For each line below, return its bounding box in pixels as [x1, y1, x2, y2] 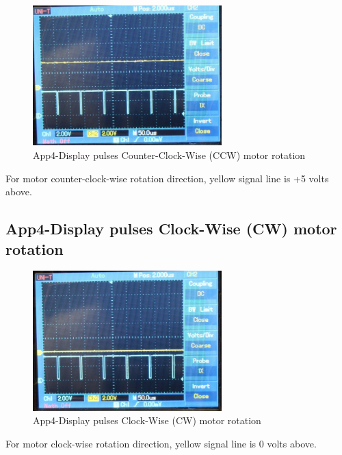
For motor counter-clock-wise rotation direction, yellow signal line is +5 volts [5, 171, 329, 185]
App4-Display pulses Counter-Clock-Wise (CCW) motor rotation [33, 147, 306, 162]
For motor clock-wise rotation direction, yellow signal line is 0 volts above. [5, 436, 317, 450]
